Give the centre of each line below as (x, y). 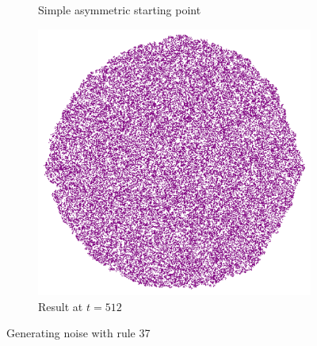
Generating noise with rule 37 (78, 333)
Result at (61, 306)
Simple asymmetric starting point (120, 10)
